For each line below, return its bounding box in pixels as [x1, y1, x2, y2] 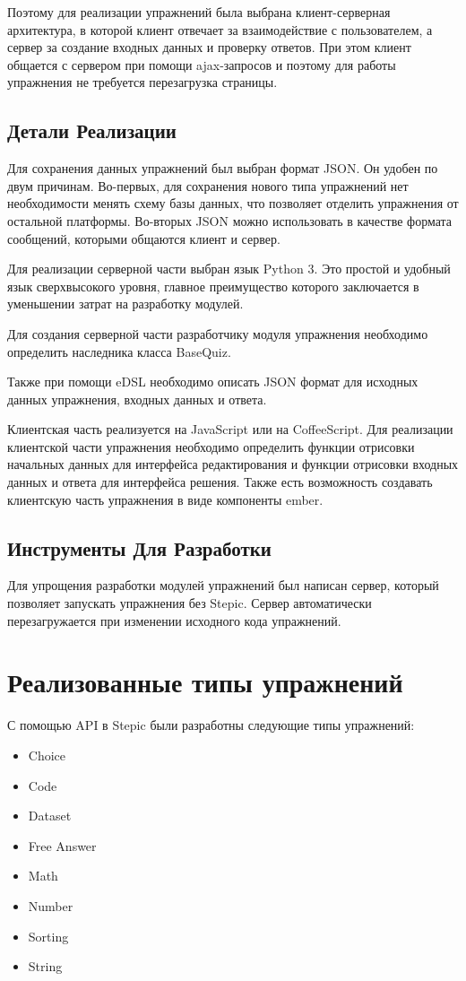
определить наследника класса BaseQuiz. [7, 342, 231, 360]
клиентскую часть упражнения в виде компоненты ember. [7, 490, 324, 508]
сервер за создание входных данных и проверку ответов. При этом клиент [7, 38, 411, 56]
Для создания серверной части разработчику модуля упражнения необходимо [7, 324, 428, 343]
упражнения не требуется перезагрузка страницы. [7, 73, 278, 91]
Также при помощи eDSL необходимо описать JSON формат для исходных [7, 372, 419, 391]
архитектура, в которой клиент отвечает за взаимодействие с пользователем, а [7, 20, 433, 39]
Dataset [28, 806, 72, 825]
